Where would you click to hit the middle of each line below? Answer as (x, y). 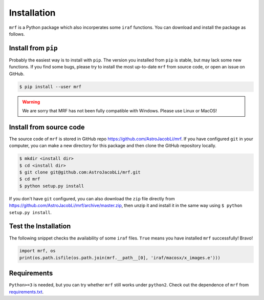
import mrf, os (37, 251)
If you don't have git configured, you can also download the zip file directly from (92, 198)
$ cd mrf (30, 179)
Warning (31, 102)
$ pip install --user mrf (50, 86)
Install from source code (47, 127)
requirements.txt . (26, 292)
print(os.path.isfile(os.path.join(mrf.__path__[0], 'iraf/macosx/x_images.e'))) (120, 257)
